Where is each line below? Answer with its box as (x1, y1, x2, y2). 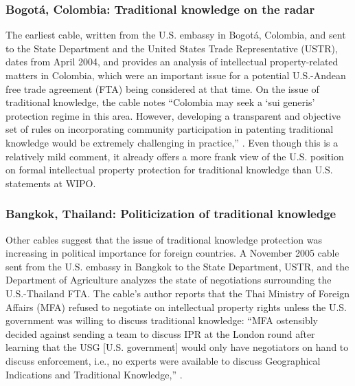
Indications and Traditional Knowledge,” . (5, 367, 183, 381)
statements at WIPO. (5, 175, 96, 190)
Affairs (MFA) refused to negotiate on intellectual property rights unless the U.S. (5, 299, 347, 314)
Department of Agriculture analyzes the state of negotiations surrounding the (5, 272, 332, 287)
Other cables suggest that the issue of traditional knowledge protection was (5, 232, 323, 246)
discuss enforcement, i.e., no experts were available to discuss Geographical (5, 353, 321, 367)
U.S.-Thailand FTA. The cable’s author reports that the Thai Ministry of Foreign (5, 286, 350, 300)
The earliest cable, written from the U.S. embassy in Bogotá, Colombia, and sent (5, 28, 346, 42)
